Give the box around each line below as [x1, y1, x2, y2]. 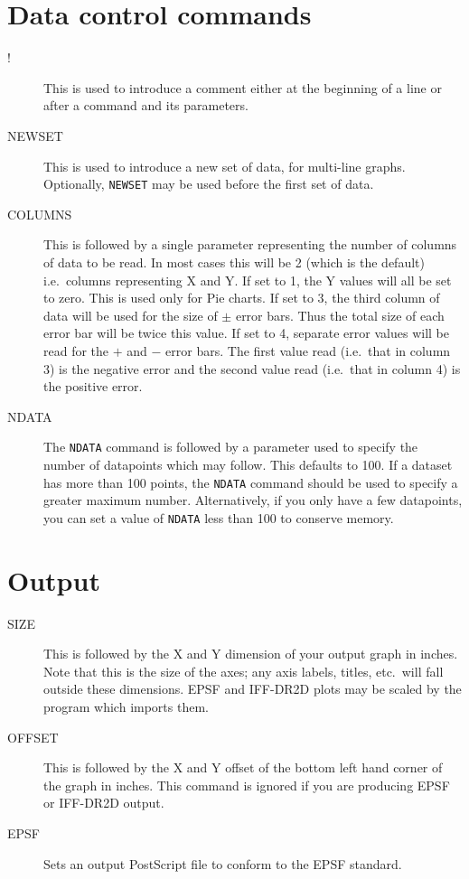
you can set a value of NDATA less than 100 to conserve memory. [43, 508, 394, 527]
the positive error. [43, 377, 143, 396]
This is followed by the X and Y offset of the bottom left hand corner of [43, 758, 443, 777]
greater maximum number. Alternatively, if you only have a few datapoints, [43, 491, 463, 510]
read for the [43, 341, 109, 360]
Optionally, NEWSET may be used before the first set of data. [43, 174, 374, 193]
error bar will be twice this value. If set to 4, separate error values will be [43, 323, 449, 342]
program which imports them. [43, 697, 209, 715]
